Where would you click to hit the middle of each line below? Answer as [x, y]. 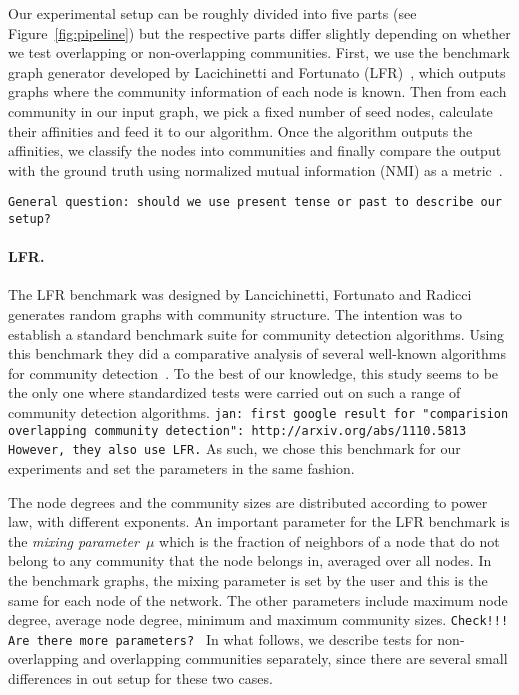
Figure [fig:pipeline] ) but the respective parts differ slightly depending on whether [259, 32]
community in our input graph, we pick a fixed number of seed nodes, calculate [250, 110]
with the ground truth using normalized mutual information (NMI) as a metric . [255, 169]
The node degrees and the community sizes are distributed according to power [248, 501]
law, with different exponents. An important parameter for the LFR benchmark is [259, 521]
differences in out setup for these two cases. [140, 678]
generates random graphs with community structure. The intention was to [235, 314]
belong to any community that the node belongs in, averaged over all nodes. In [250, 560]
